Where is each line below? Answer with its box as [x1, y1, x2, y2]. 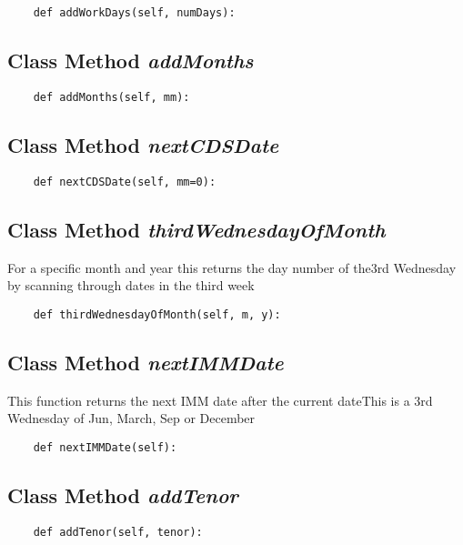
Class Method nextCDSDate [7, 130, 279, 158]
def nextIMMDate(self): [33, 440, 177, 454]
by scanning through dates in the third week [7, 276, 255, 295]
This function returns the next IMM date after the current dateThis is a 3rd [7, 390, 433, 409]
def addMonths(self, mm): [33, 90, 190, 104]
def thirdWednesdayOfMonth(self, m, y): [33, 308, 281, 321]
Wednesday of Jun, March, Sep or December [7, 409, 256, 428]
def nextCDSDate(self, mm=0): [33, 175, 216, 188]
